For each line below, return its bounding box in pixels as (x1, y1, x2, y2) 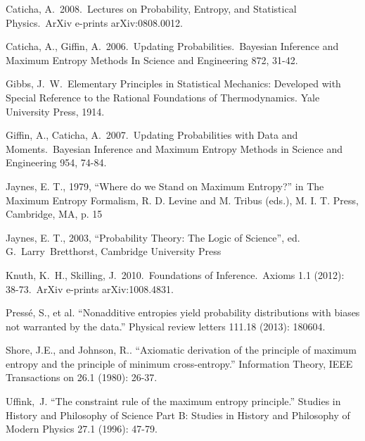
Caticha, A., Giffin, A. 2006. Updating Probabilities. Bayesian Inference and (6, 39, 339, 54)
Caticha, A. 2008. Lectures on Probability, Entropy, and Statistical (6, 1, 297, 15)
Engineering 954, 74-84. (6, 155, 107, 170)
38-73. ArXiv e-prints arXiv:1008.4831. (6, 281, 174, 296)
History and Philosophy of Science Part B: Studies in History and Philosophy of (6, 407, 350, 422)
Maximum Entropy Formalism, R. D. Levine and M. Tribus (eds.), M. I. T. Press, (6, 192, 359, 207)
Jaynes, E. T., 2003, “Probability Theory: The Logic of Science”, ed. (6, 230, 300, 244)
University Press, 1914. (6, 104, 105, 118)
